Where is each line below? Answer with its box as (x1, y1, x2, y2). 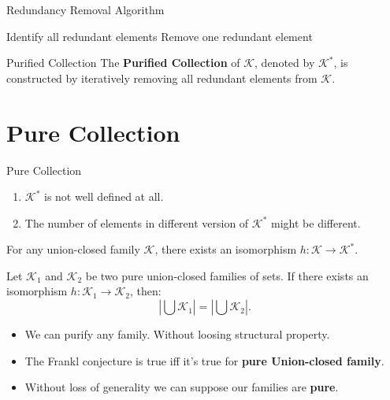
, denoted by (254, 54, 315, 71)
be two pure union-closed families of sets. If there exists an (85, 267, 369, 283)
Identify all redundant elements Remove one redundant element (6, 28, 313, 44)
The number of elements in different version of (24, 214, 249, 231)
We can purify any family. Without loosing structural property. (24, 326, 330, 343)
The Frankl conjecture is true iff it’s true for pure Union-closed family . (24, 352, 384, 369)
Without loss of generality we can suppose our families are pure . (24, 379, 339, 395)
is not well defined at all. (44, 188, 164, 205)
